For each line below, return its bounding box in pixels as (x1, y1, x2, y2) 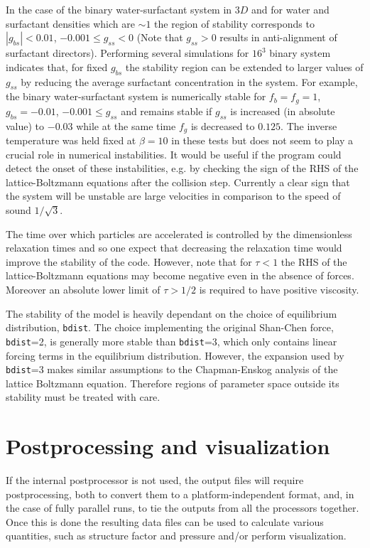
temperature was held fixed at (6, 133, 136, 148)
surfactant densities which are (6, 16, 135, 31)
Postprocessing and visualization (6, 431, 330, 461)
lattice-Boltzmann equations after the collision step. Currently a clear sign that (6, 174, 350, 189)
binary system (269, 45, 331, 60)
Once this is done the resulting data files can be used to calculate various (6, 514, 324, 529)
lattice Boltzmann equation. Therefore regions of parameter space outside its (6, 375, 339, 390)
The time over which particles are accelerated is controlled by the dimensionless (6, 226, 352, 241)
